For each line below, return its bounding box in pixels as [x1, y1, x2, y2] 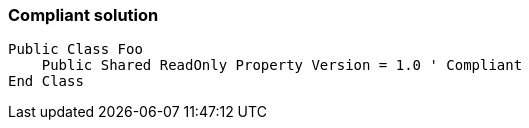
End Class [8, 73, 84, 90]
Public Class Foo [8, 41, 143, 58]
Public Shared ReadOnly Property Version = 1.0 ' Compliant [41, 57, 523, 74]
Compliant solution [8, 5, 159, 25]
